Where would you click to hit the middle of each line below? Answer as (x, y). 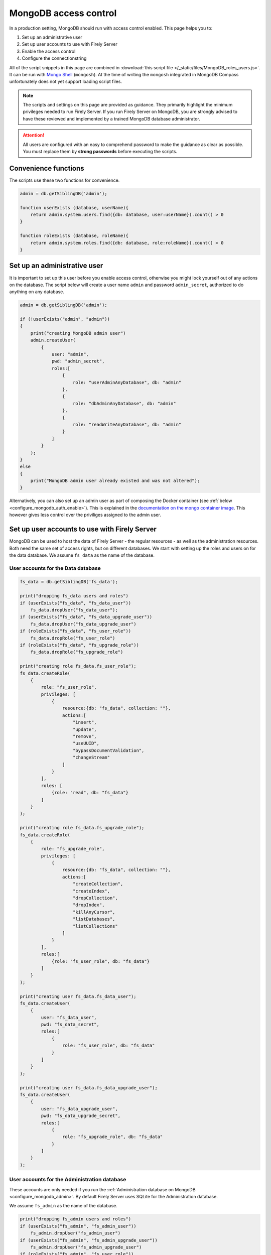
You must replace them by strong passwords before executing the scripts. (100, 152)
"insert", (85, 722)
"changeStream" (92, 758)
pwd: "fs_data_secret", (70, 1025)
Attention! (34, 135)
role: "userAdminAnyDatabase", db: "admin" (127, 382)
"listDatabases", (94, 919)
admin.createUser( (53, 340)
